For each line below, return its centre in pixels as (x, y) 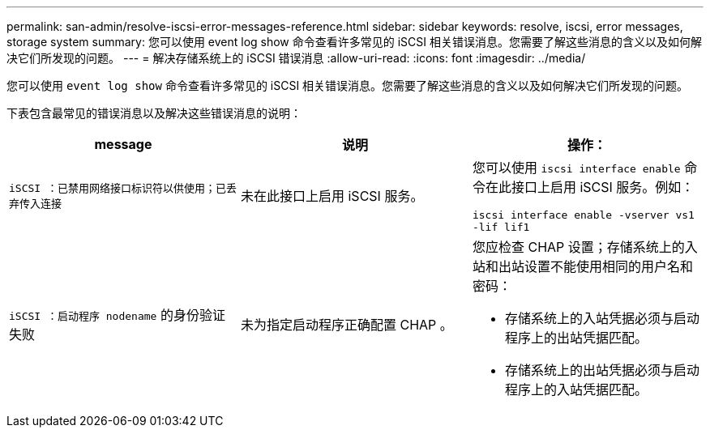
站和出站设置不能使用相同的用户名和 (582, 266)
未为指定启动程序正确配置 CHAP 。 (346, 325)
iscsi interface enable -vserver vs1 (583, 215)
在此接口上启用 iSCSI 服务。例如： (590, 187)
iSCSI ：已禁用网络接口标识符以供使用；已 (118, 188)
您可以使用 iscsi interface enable (576, 168)
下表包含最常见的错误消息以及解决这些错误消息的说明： (154, 113)
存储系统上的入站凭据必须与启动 (602, 318)
